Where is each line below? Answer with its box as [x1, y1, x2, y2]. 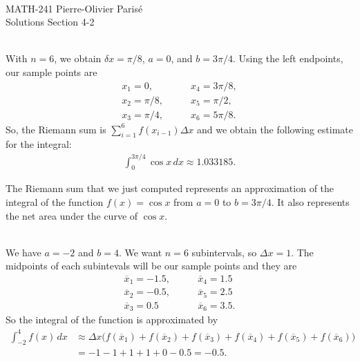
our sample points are [6, 64, 97, 79]
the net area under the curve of [6, 208, 138, 222]
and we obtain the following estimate [196, 122, 354, 136]
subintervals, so [191, 245, 257, 259]
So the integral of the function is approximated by [6, 312, 218, 327]
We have [6, 245, 41, 259]
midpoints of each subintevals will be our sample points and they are [6, 258, 297, 273]
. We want [118, 245, 162, 259]
